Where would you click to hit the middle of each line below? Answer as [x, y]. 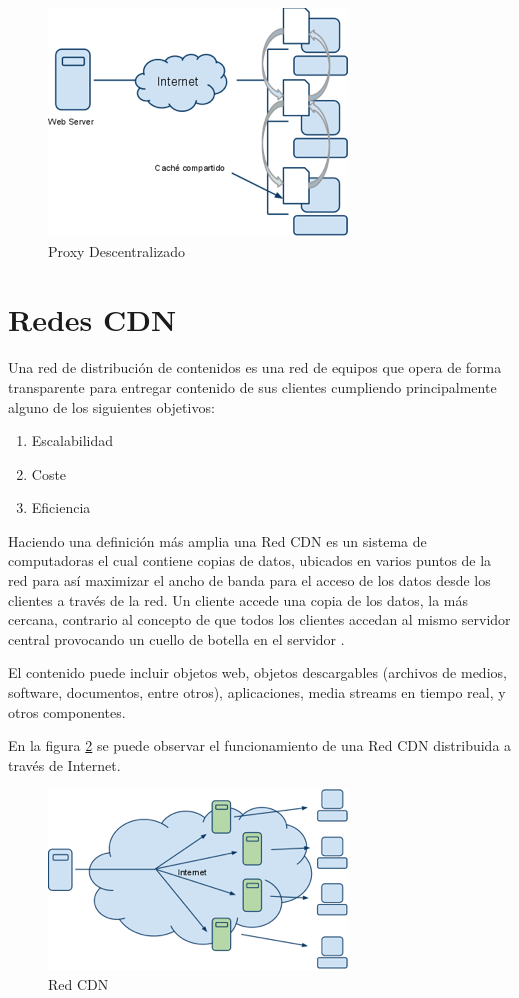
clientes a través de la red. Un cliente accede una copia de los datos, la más [238, 599]
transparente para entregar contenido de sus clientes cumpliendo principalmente [252, 386]
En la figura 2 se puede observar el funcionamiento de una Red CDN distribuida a [260, 745]
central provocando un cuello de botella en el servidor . [176, 638]
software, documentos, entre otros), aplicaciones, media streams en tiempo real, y [257, 692]
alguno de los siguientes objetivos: [111, 406]
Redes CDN [92, 319]
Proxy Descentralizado [117, 250]
